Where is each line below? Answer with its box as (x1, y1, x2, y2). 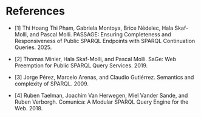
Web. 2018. (14, 104, 43, 112)
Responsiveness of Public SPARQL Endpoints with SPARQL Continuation (14, 37, 196, 44)
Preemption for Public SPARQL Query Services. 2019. (14, 62, 148, 69)
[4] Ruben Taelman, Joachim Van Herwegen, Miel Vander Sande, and (14, 92, 188, 99)
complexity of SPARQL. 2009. (14, 80, 89, 87)
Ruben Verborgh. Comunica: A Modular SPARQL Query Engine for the (14, 98, 189, 105)
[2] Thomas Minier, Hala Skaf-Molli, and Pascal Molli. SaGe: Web (14, 55, 177, 62)
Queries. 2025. (14, 44, 52, 51)
